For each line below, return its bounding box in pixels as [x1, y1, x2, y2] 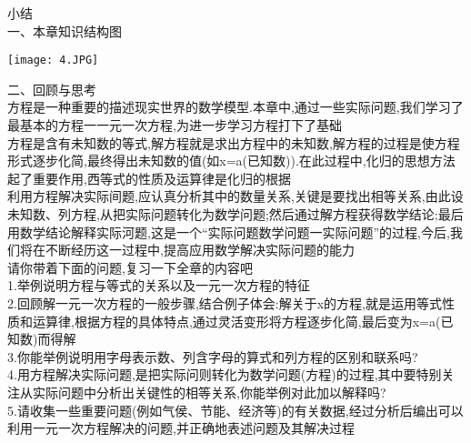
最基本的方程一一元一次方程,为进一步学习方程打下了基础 [7, 116, 342, 135]
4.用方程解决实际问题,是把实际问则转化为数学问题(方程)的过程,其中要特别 [7, 365, 442, 384]
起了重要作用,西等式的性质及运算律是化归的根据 [7, 168, 291, 187]
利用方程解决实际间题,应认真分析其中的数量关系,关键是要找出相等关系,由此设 [7, 186, 464, 206]
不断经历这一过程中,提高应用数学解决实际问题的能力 [45, 240, 355, 259]
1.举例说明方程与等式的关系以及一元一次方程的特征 [7, 276, 310, 295]
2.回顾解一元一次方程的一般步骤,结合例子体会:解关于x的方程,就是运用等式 [7, 293, 442, 312]
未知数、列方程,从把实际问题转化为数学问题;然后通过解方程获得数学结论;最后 [7, 205, 464, 223]
